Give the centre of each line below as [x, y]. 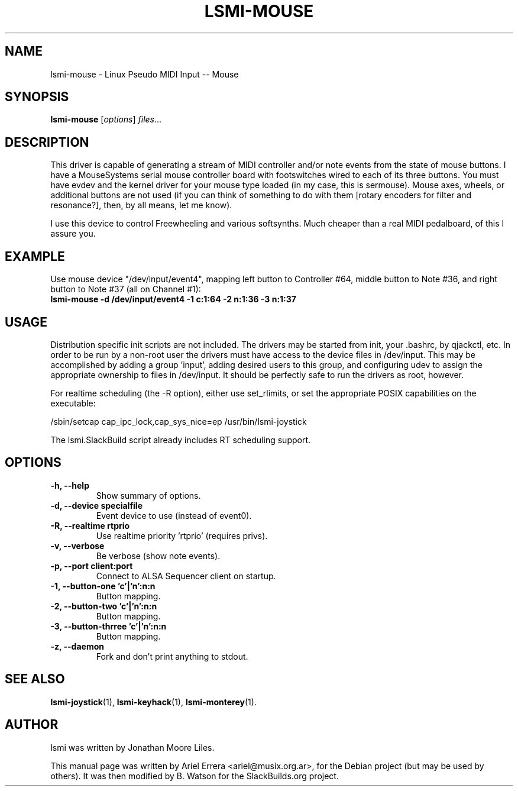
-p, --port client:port [92, 566]
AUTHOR [32, 725]
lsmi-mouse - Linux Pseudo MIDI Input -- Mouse [145, 74]
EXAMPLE [35, 256]
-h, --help [70, 485]
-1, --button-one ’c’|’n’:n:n [103, 586]
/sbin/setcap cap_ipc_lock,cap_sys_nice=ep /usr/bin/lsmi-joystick [179, 421]
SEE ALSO [35, 679]
